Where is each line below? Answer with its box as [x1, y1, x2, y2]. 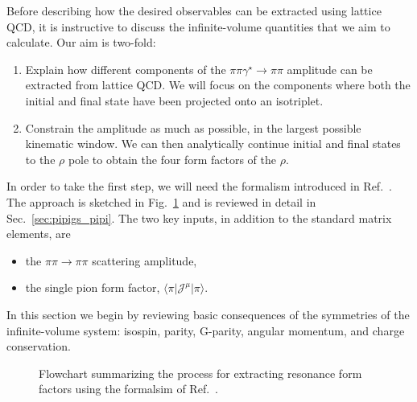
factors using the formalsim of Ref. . [39, 380, 218, 397]
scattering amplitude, [92, 252, 197, 269]
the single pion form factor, [25, 279, 160, 296]
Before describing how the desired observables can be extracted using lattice [6, 2, 382, 18]
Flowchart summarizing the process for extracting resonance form [39, 364, 362, 381]
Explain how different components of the [25, 60, 226, 77]
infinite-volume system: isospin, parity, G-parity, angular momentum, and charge [6, 322, 405, 338]
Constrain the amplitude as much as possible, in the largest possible [25, 119, 361, 136]
